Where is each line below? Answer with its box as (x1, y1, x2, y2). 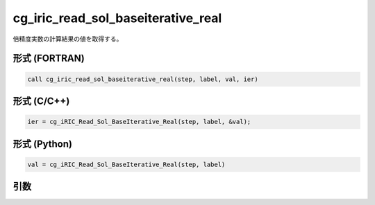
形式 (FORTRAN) (12, 53, 85, 64)
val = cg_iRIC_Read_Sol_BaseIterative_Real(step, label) (27, 160, 226, 168)
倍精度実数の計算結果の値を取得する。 (12, 35, 123, 43)
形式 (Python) (12, 138, 73, 150)
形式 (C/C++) (12, 95, 70, 107)
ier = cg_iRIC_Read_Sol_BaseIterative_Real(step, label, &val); (27, 118, 251, 126)
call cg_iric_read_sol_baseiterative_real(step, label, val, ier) (27, 75, 258, 83)
